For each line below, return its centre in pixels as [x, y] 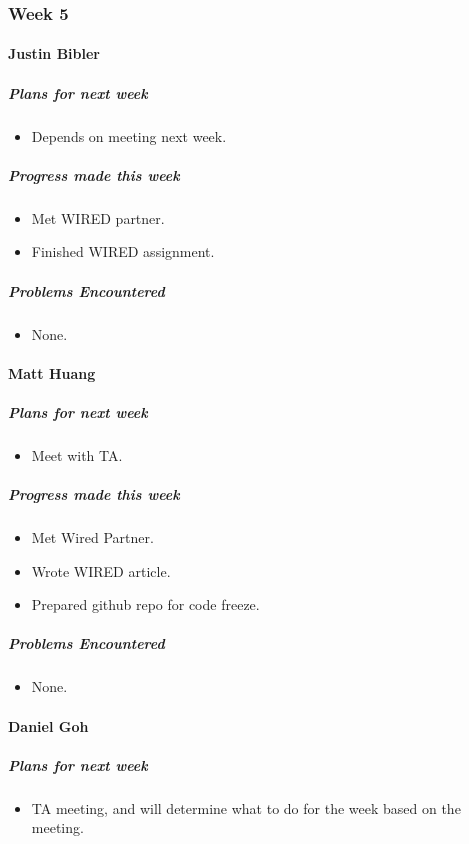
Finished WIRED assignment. [123, 251]
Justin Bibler [54, 53]
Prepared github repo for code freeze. [145, 604]
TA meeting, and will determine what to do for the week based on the [246, 807]
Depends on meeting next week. [129, 135]
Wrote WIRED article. [101, 570]
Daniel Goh [48, 725]
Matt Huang [52, 372]
